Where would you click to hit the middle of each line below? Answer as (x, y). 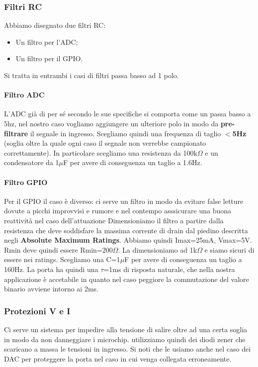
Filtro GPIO (26, 182)
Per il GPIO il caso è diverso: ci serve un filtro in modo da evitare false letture (124, 201)
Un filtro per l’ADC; (47, 42)
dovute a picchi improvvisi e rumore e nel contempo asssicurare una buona (118, 211)
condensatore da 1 (32, 162)
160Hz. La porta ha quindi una (51, 269)
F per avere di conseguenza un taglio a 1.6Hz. (133, 162)
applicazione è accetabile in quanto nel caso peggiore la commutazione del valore (127, 279)
